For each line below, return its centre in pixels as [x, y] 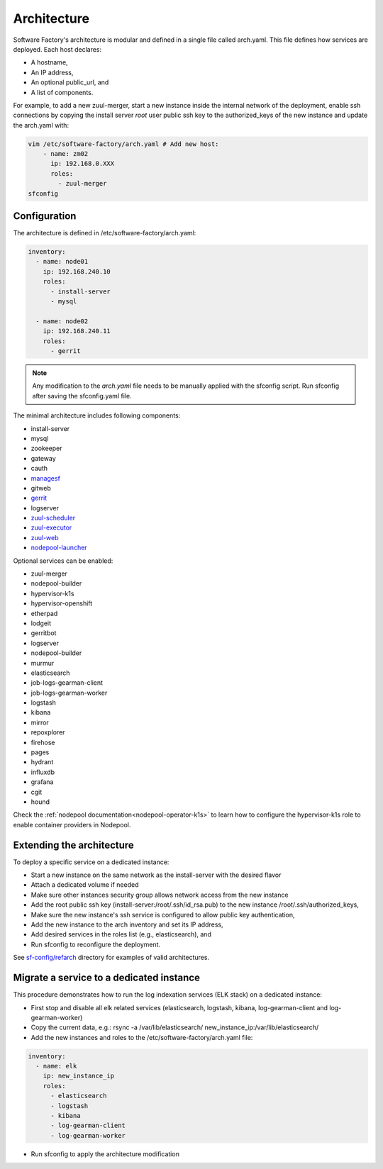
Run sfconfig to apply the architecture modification [105, 1154]
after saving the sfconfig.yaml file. [82, 396]
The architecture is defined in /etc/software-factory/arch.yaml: [105, 233]
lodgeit [41, 623]
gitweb [41, 488]
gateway [43, 458]
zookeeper [47, 448]
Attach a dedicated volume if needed [85, 885]
